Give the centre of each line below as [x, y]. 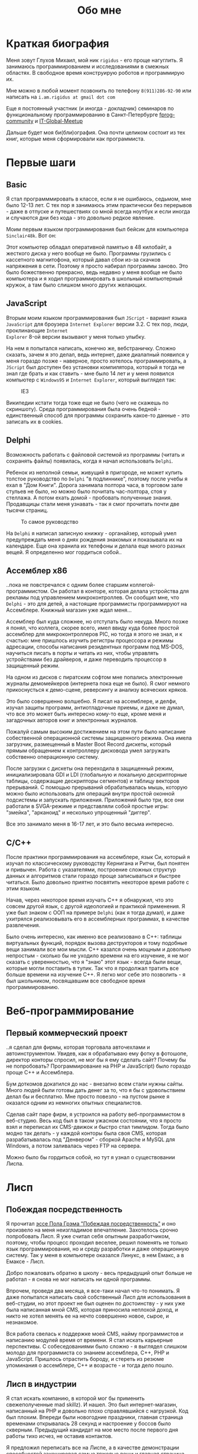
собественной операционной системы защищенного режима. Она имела [99, 738]
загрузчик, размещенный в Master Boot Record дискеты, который [89, 745]
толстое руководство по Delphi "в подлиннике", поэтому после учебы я [97, 479]
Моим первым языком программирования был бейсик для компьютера [98, 229]
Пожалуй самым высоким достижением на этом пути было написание [96, 732]
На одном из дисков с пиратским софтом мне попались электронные [95, 677]
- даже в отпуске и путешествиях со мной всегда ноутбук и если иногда [98, 211]
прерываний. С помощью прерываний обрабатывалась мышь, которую [97, 787]
